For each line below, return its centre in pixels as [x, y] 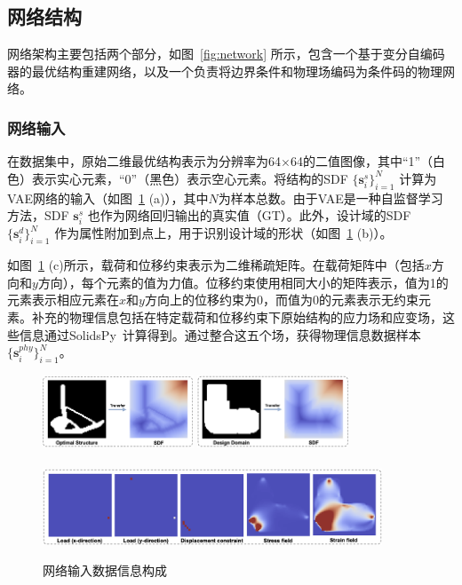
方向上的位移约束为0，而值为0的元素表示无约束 [281, 300]
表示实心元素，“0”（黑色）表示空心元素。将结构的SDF [190, 178]
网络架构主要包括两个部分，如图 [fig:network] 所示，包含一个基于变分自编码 [226, 54]
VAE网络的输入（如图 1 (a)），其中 [108, 198]
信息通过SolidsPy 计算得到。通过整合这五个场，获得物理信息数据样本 [220, 334]
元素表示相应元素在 [63, 300]
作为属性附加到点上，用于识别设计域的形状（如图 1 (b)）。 [223, 233]
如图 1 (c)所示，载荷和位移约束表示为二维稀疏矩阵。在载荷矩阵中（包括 [216, 265]
